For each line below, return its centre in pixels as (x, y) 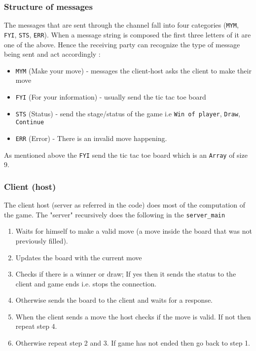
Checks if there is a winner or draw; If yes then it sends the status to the (126, 274)
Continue (30, 123)
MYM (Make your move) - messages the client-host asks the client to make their (133, 70)
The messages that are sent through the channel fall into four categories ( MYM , (121, 25)
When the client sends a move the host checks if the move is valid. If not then (133, 316)
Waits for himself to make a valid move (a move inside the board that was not (134, 231)
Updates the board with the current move (79, 257)
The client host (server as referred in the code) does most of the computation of (125, 205)
